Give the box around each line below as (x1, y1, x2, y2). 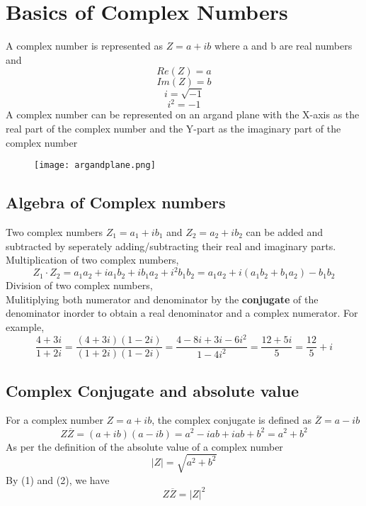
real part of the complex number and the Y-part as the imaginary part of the (6, 120, 341, 135)
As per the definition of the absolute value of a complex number (6, 439, 283, 454)
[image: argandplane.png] (34, 160, 156, 171)
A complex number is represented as (6, 38, 163, 53)
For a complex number (6, 412, 103, 427)
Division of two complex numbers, (6, 278, 153, 293)
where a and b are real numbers (214, 38, 353, 53)
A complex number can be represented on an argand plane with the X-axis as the (6, 107, 360, 122)
